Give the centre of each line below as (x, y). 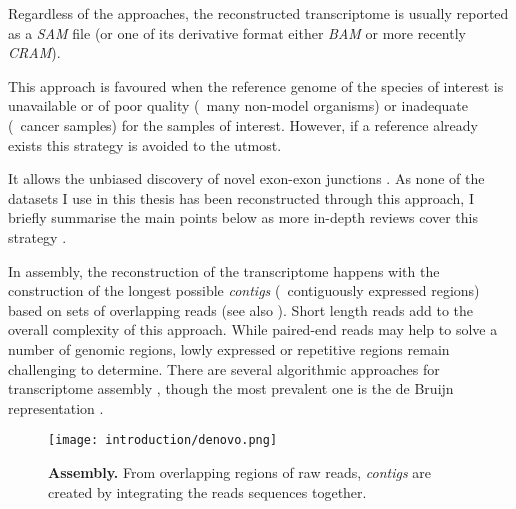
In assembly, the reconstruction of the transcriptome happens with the (224, 270)
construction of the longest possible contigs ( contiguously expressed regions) (244, 290)
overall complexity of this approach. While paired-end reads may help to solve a (253, 329)
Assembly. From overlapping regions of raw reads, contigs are (240, 471)
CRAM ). (34, 52)
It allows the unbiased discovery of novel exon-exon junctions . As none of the (246, 178)
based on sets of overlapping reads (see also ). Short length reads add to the (241, 309)
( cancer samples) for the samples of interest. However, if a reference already (243, 124)
